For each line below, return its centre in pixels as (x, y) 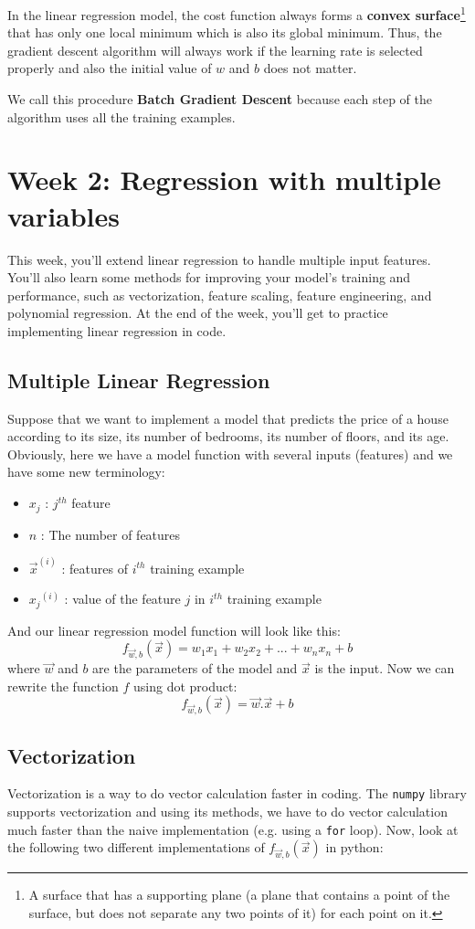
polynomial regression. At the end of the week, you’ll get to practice (198, 313)
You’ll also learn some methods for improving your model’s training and (209, 277)
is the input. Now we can (385, 668)
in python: (354, 847)
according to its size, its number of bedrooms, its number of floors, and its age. (228, 436)
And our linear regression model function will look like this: (174, 630)
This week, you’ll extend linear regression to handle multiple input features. (219, 259)
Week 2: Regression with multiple (224, 179)
